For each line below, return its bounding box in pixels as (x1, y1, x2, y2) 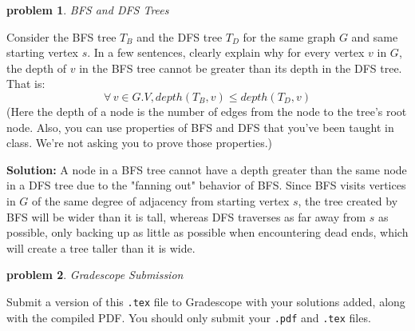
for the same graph (243, 28, 336, 45)
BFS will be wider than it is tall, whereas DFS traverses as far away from (6, 208, 366, 225)
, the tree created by (298, 192, 398, 209)
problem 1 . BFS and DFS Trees (6, 2, 169, 18)
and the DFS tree (136, 28, 223, 45)
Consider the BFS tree (6, 28, 117, 45)
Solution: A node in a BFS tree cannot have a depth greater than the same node (6, 161, 407, 177)
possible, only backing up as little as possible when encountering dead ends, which (6, 224, 409, 241)
